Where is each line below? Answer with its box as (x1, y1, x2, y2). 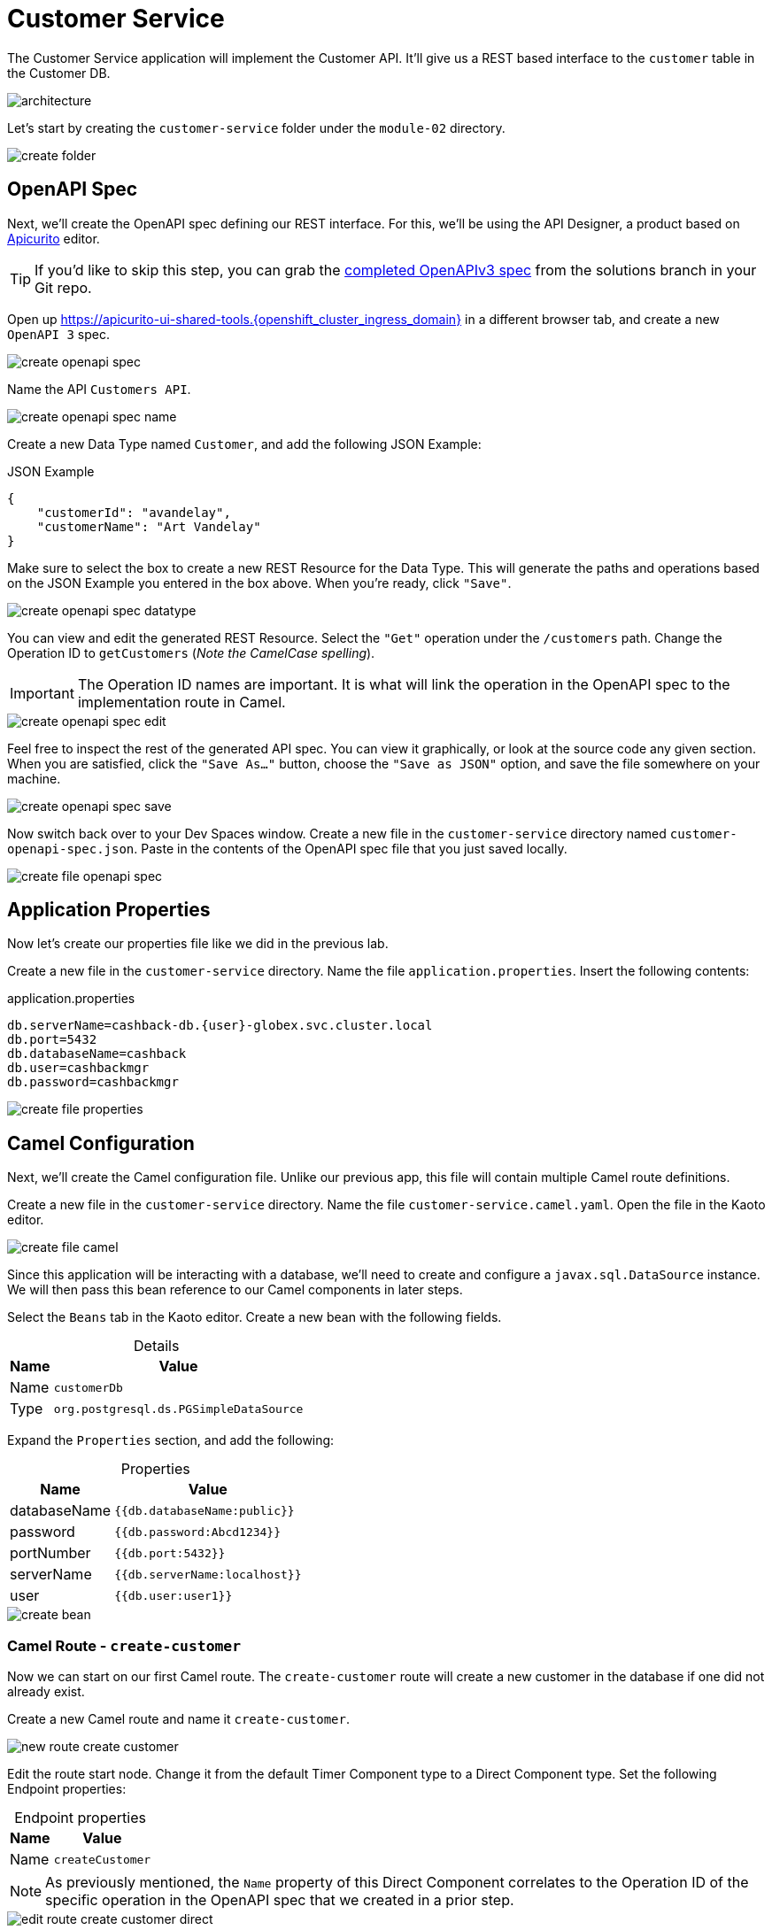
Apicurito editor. (7, 230, 100, 246)
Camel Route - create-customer (7, 1636, 242, 1655)
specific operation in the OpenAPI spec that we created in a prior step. (45, 1891, 514, 1910)
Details (134, 1337, 180, 1355)
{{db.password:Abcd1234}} (114, 1525, 282, 1539)
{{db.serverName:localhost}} (114, 1567, 302, 1581)
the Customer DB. (7, 65, 111, 81)
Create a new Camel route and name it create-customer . (7, 1711, 350, 1727)
